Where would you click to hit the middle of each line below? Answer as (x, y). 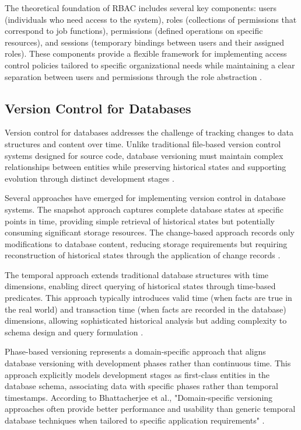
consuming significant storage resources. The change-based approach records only (150, 232)
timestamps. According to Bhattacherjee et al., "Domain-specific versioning (139, 397)
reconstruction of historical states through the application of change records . (143, 255)
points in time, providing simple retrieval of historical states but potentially (140, 221)
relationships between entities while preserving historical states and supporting (146, 167)
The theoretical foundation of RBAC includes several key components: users (141, 8)
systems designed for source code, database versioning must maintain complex (144, 155)
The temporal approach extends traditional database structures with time (137, 274)
